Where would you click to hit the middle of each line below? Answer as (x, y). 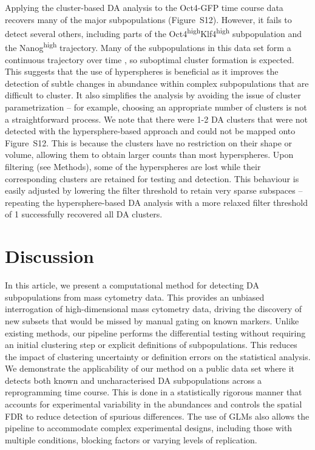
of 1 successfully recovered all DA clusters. (84, 214)
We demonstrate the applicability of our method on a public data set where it (150, 368)
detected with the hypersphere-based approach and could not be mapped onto (150, 131)
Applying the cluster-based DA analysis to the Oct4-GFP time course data (144, 7)
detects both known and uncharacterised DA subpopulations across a (134, 380)
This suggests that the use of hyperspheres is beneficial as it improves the (142, 71)
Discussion (49, 256)
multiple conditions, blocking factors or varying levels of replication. (131, 439)
